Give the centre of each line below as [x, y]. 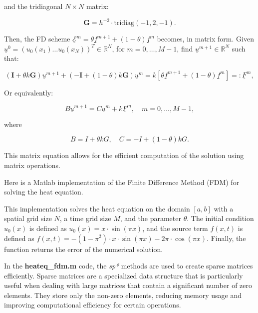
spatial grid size [28, 218]
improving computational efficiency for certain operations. [93, 305]
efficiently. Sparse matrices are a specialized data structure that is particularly [124, 275]
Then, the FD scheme [37, 39]
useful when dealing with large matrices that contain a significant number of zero [128, 285]
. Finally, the [226, 238]
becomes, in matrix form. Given [205, 39]
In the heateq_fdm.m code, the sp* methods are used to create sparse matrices [129, 266]
